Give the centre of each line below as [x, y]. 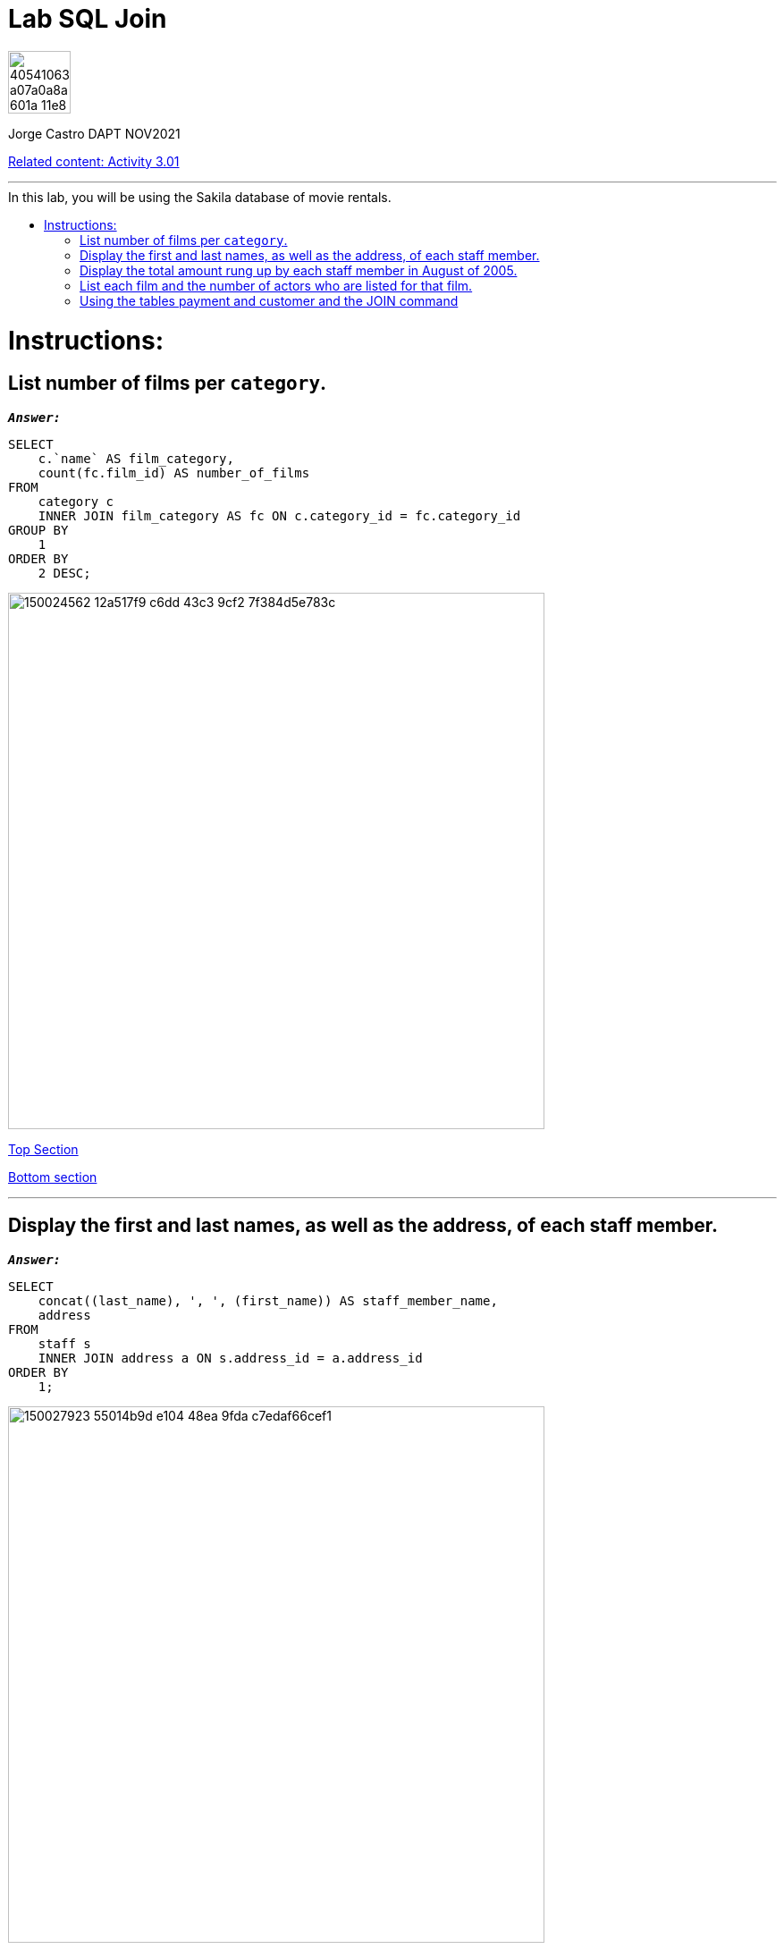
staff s [64, 1343]
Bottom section [53, 1177]
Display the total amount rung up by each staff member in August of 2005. [299, 270]
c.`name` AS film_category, [136, 458]
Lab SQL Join [88, 19]
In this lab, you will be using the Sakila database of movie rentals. [200, 197]
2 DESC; [64, 573]
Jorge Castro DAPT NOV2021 [94, 133]
